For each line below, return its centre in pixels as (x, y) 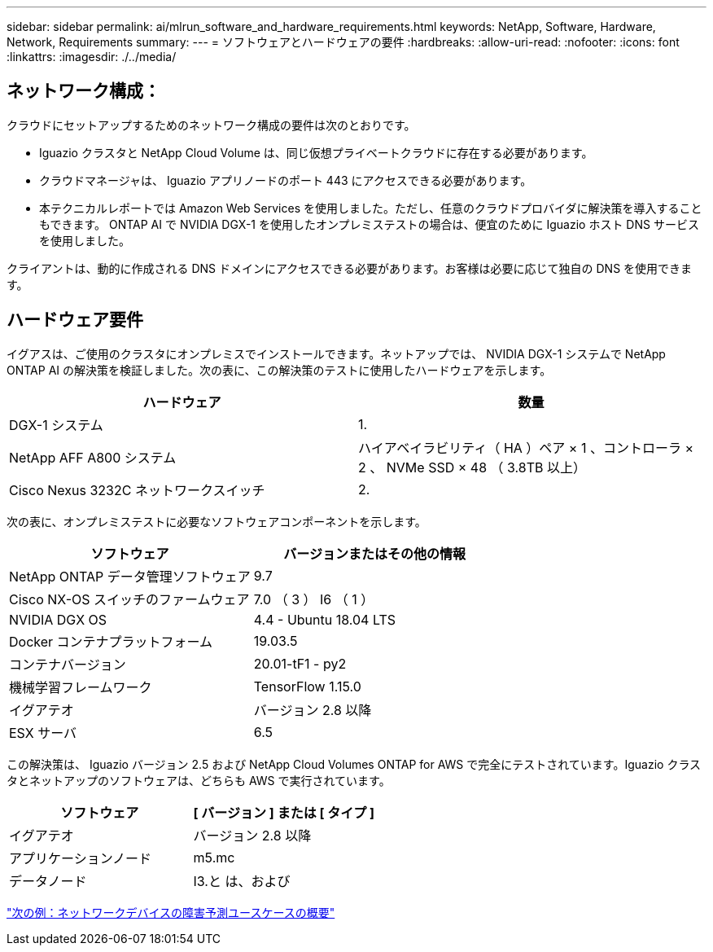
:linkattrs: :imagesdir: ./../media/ (92, 57)
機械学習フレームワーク (81, 687)
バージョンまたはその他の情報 (375, 553)
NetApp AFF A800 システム (93, 457)
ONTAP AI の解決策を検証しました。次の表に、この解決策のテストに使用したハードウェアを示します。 (279, 370)
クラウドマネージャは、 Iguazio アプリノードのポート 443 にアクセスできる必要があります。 (286, 180)
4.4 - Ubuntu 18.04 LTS (324, 619)
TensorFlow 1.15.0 (307, 686)
